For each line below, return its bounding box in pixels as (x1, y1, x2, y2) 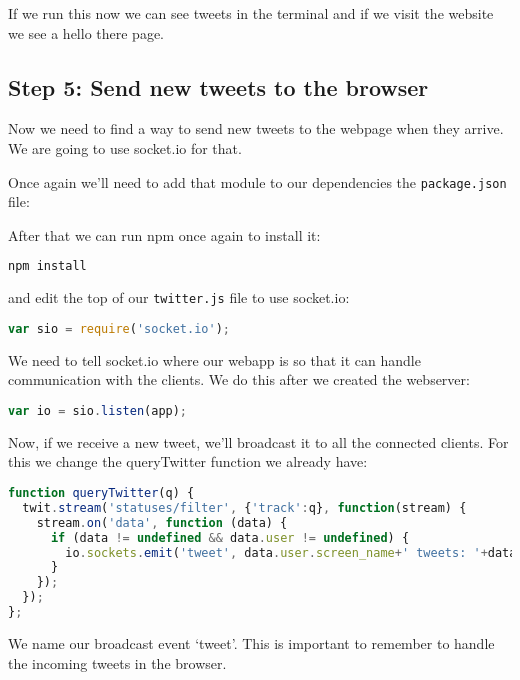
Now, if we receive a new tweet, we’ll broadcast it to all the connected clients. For (8, 431, 509, 452)
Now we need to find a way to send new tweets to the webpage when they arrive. (8, 118, 504, 139)
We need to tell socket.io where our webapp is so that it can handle (8, 349, 421, 370)
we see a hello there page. (8, 22, 165, 43)
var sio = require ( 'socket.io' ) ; (8, 321, 231, 336)
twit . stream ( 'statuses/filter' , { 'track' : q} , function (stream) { (22, 500, 467, 515)
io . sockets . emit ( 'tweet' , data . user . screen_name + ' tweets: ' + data (65, 545, 517, 560)
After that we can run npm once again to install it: (8, 224, 321, 245)
